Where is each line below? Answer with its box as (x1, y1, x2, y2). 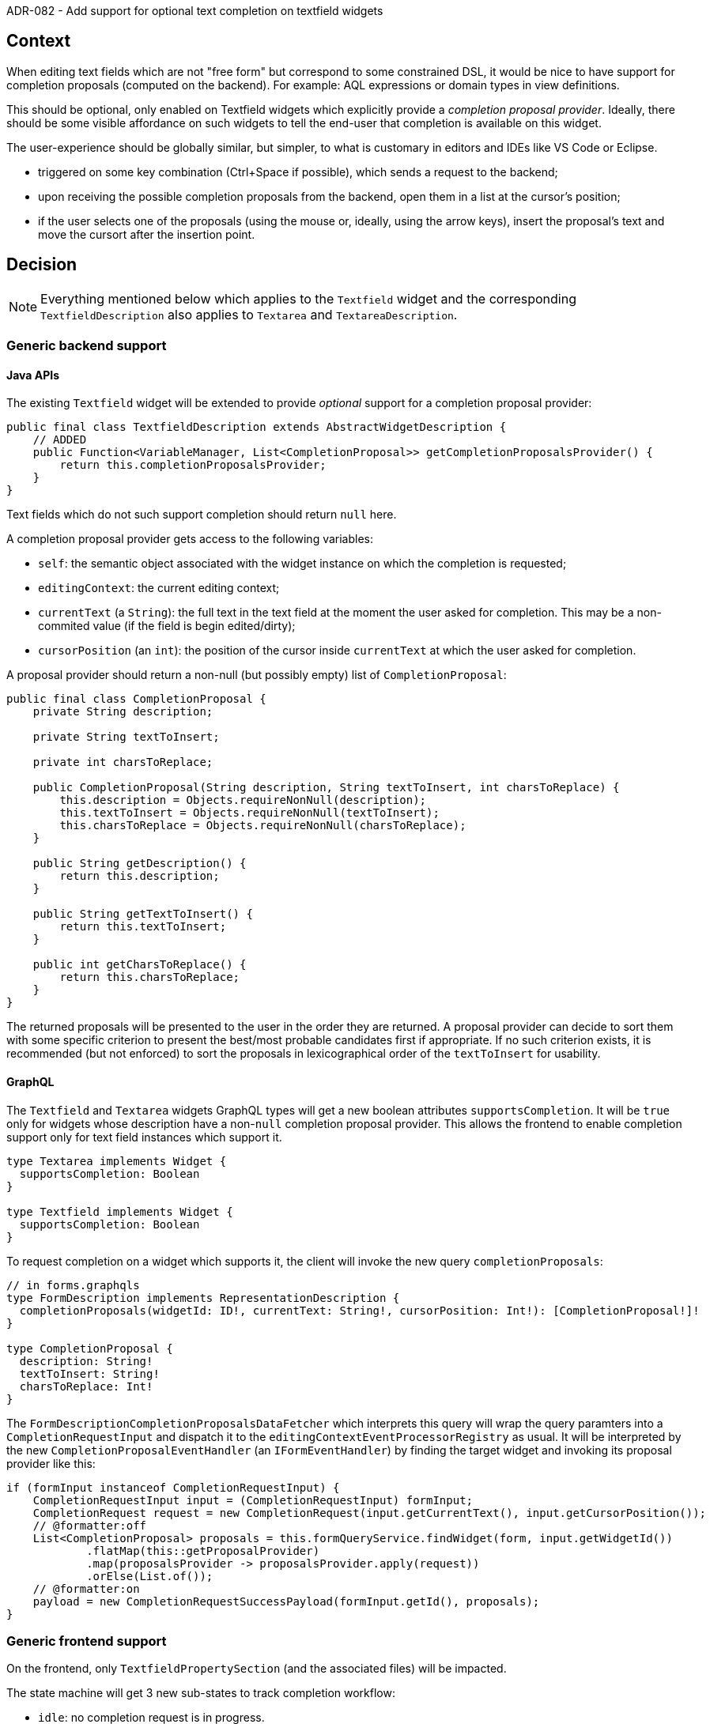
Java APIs (6, 368, 60, 382)
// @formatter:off (32, 1518, 147, 1532)
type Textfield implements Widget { (6, 1205, 233, 1218)
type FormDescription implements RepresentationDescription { (6, 1291, 400, 1304)
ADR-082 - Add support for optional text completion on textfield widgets (6, 4, 383, 17)
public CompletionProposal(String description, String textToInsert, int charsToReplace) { (32, 781, 620, 794)
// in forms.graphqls (6, 1278, 140, 1292)
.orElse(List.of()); (86, 1569, 213, 1583)
